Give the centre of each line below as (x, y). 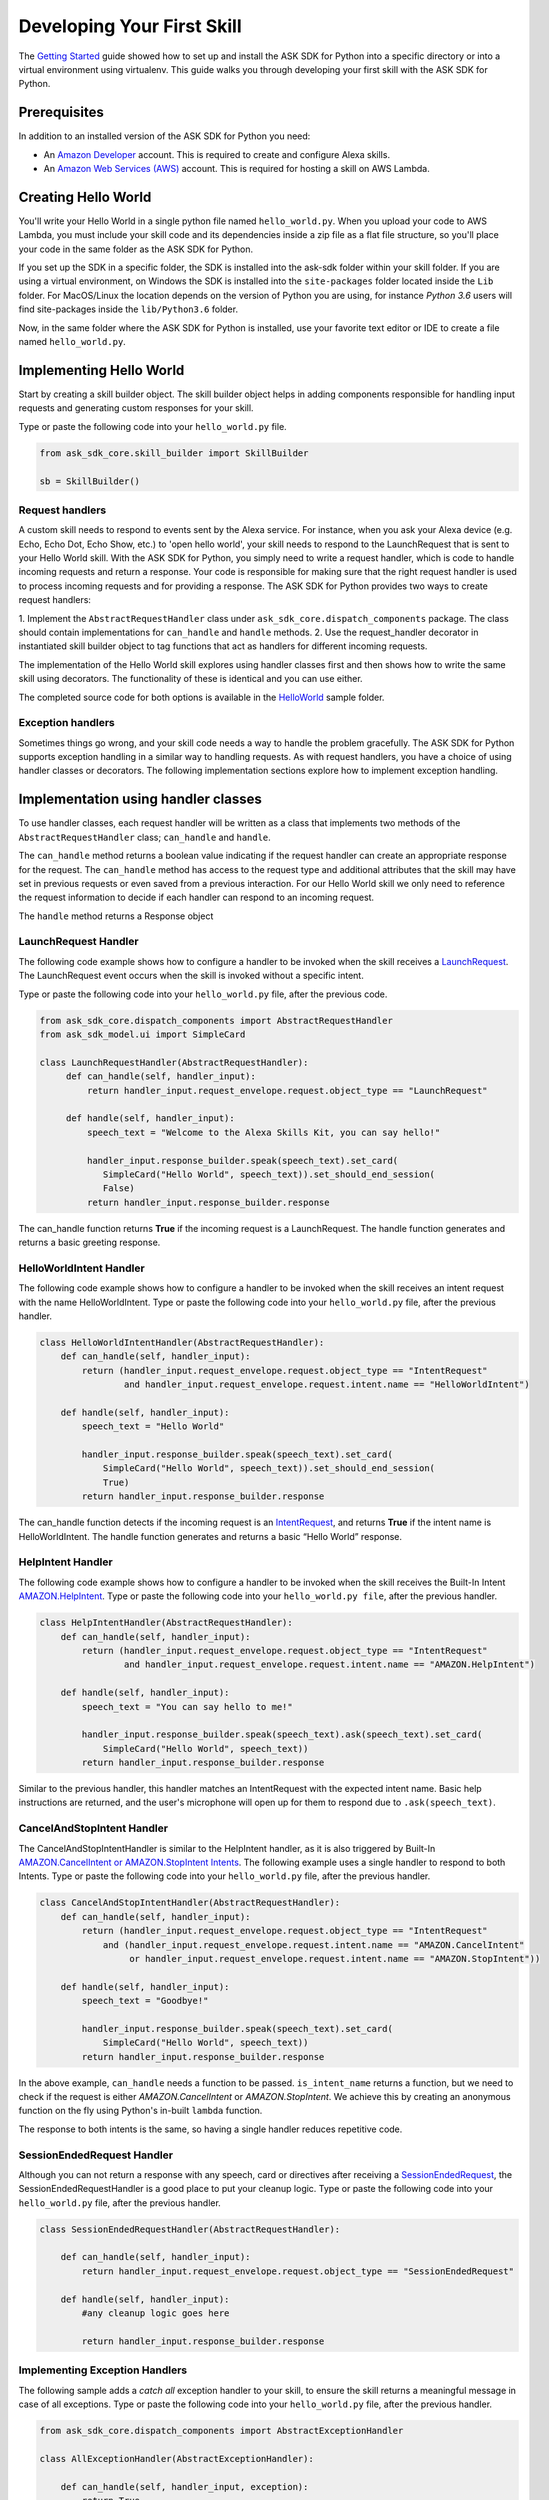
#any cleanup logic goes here (155, 2313)
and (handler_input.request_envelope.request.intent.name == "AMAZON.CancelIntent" (313, 1944)
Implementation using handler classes (140, 799)
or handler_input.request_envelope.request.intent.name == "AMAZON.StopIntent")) (334, 1958)
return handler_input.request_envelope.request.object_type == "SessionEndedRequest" (298, 2271)
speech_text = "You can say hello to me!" (187, 1706)
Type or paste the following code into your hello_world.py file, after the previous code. (203, 994)
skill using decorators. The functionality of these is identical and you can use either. (191, 679)
